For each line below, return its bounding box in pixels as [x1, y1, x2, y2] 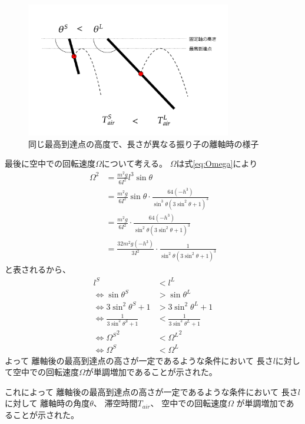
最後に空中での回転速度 [5, 157, 95, 170]
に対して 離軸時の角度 [5, 397, 90, 409]
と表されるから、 [5, 263, 71, 276]
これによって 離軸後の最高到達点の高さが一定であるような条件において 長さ [5, 385, 298, 397]
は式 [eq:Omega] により [176, 157, 258, 170]
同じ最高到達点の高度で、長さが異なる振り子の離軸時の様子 [28, 137, 259, 150]
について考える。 [101, 157, 167, 170]
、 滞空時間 [93, 397, 138, 409]
